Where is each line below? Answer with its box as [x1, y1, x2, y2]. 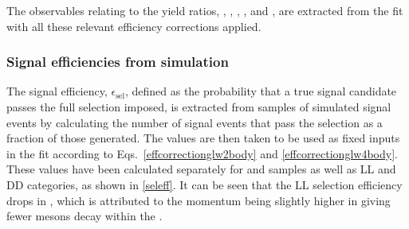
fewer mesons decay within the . [6, 208, 163, 224]
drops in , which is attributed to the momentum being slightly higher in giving [6, 192, 391, 208]
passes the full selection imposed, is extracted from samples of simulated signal [6, 99, 391, 114]
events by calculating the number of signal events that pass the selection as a [6, 114, 383, 130]
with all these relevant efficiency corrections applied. [6, 17, 262, 34]
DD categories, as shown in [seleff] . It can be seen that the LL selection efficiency [6, 176, 403, 192]
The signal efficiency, [6, 83, 108, 99]
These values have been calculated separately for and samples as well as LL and [6, 161, 396, 177]
